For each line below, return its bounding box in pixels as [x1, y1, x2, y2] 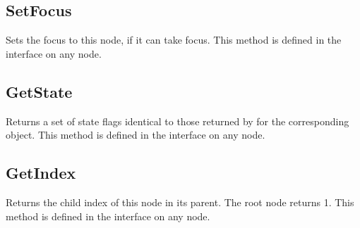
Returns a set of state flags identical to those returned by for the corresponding [6, 113, 349, 128]
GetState [6, 80, 73, 102]
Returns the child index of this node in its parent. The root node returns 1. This [6, 194, 354, 209]
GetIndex [6, 162, 76, 184]
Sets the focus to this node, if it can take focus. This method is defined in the [6, 32, 342, 47]
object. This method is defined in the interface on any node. [6, 127, 265, 142]
